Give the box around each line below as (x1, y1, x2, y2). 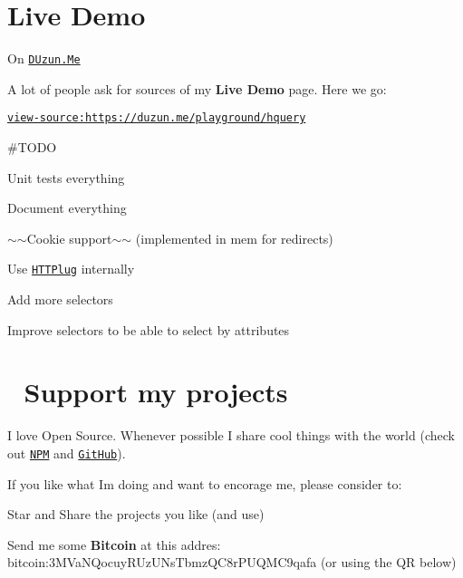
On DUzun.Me (7, 49, 81, 68)
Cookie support (26, 228, 112, 247)
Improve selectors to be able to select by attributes (7, 320, 290, 339)
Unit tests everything (7, 168, 125, 187)
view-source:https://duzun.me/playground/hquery (7, 111, 306, 125)
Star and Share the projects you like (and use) (7, 505, 265, 524)
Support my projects (24, 373, 288, 410)
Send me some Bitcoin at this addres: (7, 535, 221, 554)
